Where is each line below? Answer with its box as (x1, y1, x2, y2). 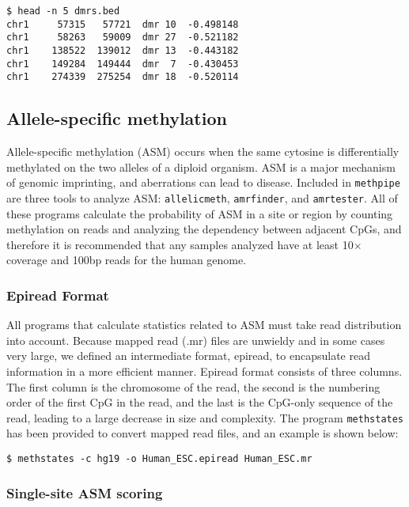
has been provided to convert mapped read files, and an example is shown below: (6, 425, 399, 441)
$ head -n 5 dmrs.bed (6, 6, 120, 17)
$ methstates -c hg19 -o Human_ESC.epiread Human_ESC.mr (6, 453, 312, 465)
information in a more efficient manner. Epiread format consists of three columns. (6, 363, 403, 380)
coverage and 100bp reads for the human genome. (6, 252, 247, 268)
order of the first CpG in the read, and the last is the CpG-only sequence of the (6, 394, 393, 411)
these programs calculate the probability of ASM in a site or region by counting (6, 205, 393, 221)
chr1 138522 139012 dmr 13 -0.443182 (6, 44, 239, 56)
